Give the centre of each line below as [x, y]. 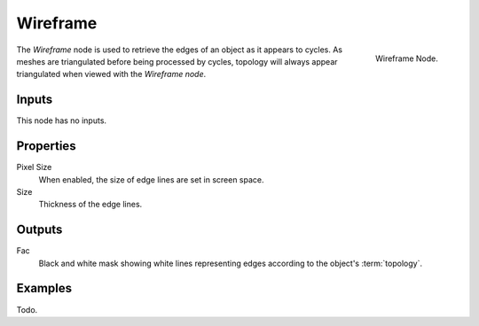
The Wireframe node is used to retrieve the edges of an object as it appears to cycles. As [180, 50]
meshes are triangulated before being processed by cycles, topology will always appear [177, 61]
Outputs [39, 230]
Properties [46, 146]
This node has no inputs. [61, 120]
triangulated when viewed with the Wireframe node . [111, 74]
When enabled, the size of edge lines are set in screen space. [152, 179]
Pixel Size [34, 167]
